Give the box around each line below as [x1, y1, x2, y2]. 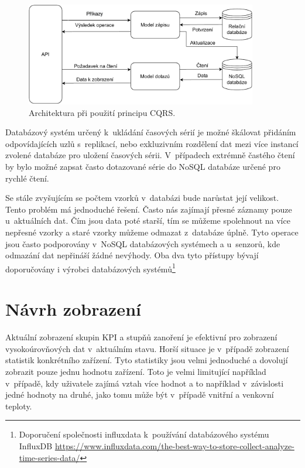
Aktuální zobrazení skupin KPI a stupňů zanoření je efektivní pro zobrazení [5, 331, 277, 343]
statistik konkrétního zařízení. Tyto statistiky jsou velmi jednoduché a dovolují [5, 354, 288, 366]
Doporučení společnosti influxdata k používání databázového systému [19, 428, 269, 440]
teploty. [5, 399, 32, 412]
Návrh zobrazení [5, 297, 141, 321]
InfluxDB [19, 439, 53, 452]
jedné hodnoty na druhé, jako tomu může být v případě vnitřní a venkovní [5, 388, 274, 401]
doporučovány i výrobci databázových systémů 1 [5, 261, 176, 275]
